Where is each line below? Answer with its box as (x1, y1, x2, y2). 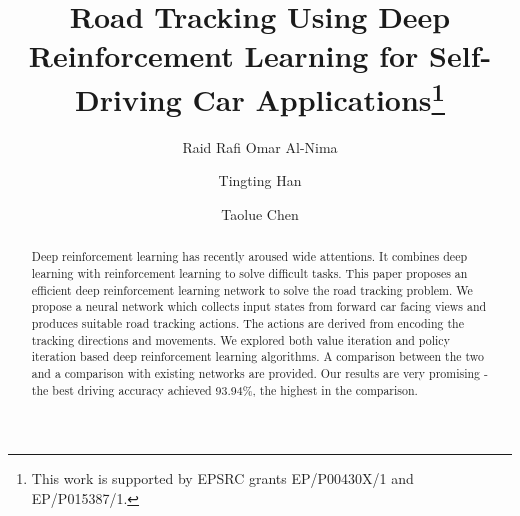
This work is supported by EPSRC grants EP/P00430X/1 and (31, 468, 414, 489)
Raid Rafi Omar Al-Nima (182, 136, 338, 157)
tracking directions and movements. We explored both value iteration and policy (31, 331, 450, 348)
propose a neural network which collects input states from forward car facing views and (31, 298, 487, 315)
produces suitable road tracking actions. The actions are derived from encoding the (31, 315, 464, 332)
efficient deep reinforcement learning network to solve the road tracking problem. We (31, 281, 473, 298)
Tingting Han (218, 170, 302, 191)
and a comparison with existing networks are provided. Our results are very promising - (31, 365, 488, 381)
